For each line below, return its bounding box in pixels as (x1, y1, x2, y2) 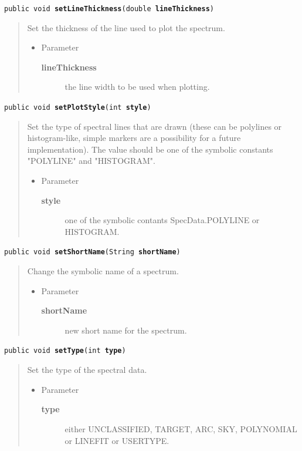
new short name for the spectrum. (65, 324, 187, 336)
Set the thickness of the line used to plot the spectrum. (27, 21, 225, 33)
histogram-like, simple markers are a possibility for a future (27, 132, 241, 144)
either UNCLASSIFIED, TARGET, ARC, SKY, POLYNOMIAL (65, 422, 297, 435)
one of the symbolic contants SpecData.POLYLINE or (65, 214, 260, 226)
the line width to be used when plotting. (65, 80, 210, 93)
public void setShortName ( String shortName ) (4, 248, 181, 257)
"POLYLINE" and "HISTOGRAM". (27, 154, 155, 167)
